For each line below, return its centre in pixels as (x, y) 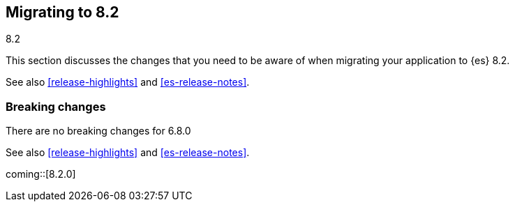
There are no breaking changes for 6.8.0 (98, 131)
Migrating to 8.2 (62, 12)
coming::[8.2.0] (41, 174)
